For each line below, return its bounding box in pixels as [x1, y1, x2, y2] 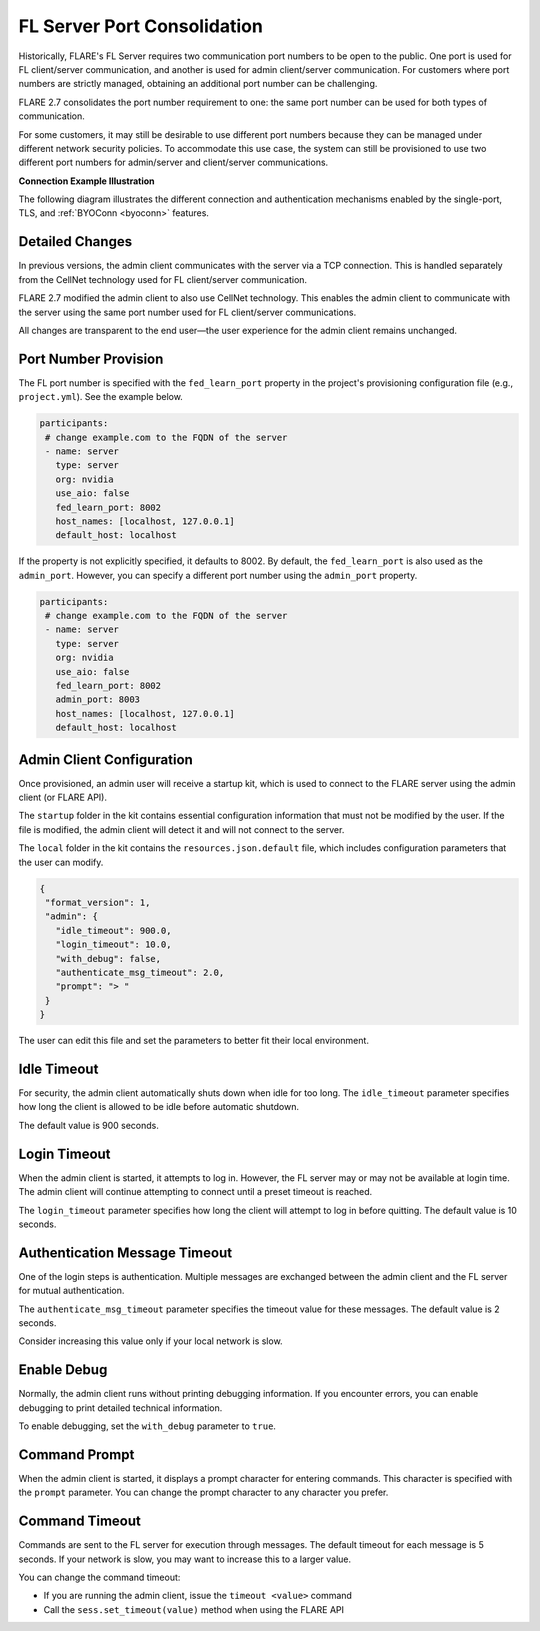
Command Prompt [18, 1446, 135, 1463]
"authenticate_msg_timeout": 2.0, [55, 966, 225, 978]
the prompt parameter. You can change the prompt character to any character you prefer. [18, 1486, 389, 1499]
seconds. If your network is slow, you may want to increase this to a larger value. [18, 1553, 352, 1565]
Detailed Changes [18, 233, 133, 250]
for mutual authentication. [18, 1285, 125, 1297]
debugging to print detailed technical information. [18, 1401, 223, 1414]
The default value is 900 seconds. [18, 1119, 160, 1131]
